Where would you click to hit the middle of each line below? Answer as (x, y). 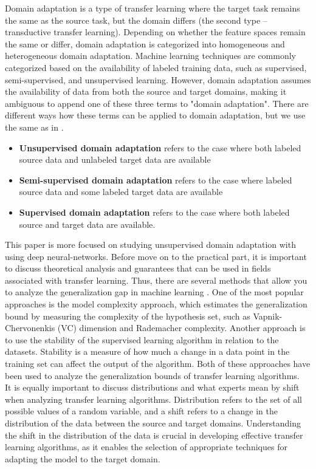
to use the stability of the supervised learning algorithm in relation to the (142, 339)
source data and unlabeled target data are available (115, 159)
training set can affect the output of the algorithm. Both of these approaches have (158, 364)
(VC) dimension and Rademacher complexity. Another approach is (181, 328)
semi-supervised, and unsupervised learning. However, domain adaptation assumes (158, 79)
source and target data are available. (87, 224)
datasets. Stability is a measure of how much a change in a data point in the (147, 351)
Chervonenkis (30, 328)
